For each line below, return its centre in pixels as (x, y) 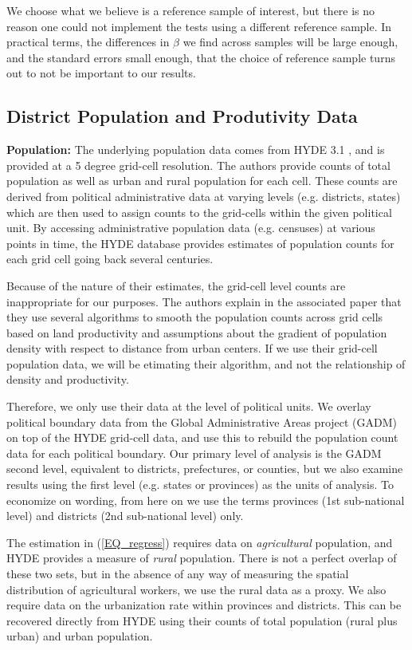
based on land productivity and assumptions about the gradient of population (197, 332)
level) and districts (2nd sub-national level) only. (125, 516)
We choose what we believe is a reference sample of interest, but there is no (191, 10)
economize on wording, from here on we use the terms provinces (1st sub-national (206, 500)
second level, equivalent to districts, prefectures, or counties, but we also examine (205, 469)
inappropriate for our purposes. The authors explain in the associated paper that (204, 301)
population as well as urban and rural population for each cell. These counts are (202, 181)
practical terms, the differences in (88, 42)
